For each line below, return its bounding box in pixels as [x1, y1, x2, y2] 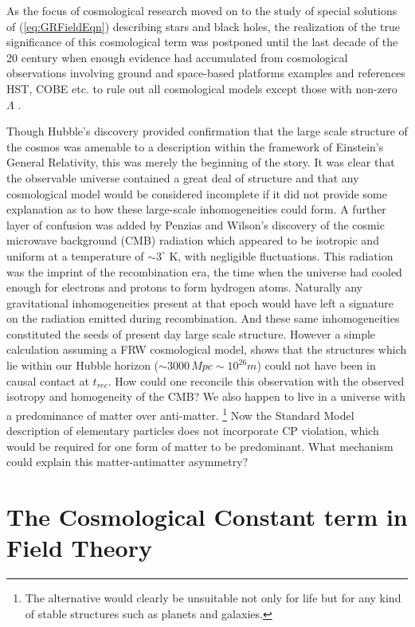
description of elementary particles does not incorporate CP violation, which [6, 422, 379, 439]
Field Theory [6, 531, 152, 564]
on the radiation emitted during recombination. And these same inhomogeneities [6, 310, 400, 327]
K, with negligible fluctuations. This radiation [169, 247, 393, 264]
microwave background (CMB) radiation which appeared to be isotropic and [6, 232, 379, 249]
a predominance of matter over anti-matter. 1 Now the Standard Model [6, 404, 354, 423]
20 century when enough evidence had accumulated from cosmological [6, 49, 348, 65]
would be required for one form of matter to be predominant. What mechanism [6, 437, 393, 454]
